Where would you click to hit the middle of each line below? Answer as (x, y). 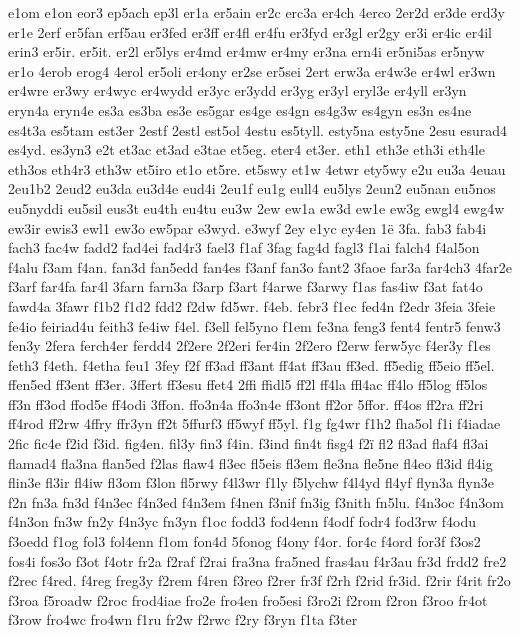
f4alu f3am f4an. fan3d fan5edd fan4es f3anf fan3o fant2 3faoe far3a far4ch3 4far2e (260, 266)
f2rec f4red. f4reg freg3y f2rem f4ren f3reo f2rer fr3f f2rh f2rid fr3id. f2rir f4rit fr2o (259, 580)
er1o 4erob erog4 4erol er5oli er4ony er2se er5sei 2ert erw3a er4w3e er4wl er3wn (252, 70)
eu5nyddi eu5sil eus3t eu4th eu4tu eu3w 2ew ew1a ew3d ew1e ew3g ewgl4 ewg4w (256, 207)
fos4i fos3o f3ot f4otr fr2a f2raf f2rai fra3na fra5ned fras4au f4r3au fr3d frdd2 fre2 (257, 560)
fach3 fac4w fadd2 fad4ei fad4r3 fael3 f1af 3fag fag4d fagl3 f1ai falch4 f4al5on (244, 247)
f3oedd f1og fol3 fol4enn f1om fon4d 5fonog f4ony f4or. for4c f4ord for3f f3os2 (244, 541)
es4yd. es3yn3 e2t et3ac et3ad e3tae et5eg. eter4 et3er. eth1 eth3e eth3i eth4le (246, 149)
